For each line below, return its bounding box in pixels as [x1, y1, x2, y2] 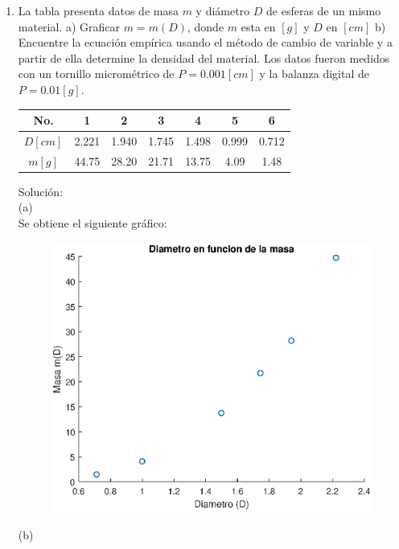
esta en [241, 18, 276, 35]
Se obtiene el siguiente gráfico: [18, 215, 167, 231]
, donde [187, 18, 224, 35]
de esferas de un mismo [266, 2, 381, 18]
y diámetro [195, 2, 250, 18]
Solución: [18, 182, 64, 199]
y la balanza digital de [259, 65, 370, 82]
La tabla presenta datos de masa [18, 2, 179, 18]
